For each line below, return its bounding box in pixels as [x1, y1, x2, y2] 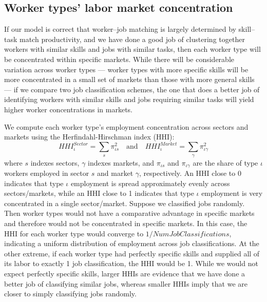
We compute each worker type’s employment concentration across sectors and [4, 121, 249, 132]
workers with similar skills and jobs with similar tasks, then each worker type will [4, 44, 261, 54]
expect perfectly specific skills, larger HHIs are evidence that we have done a [4, 268, 245, 279]
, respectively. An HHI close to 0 [139, 168, 241, 178]
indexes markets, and [88, 157, 154, 168]
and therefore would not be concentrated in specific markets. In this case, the [4, 218, 247, 229]
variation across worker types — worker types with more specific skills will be [4, 64, 249, 74]
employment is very [201, 188, 263, 198]
